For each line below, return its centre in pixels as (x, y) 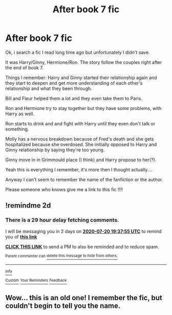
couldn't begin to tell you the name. (63, 306)
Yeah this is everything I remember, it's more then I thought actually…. (79, 169)
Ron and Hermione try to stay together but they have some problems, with (83, 108)
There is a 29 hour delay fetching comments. (62, 220)
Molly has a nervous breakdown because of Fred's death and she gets (80, 139)
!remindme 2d (28, 206)
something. (17, 129)
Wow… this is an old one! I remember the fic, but (84, 298)
